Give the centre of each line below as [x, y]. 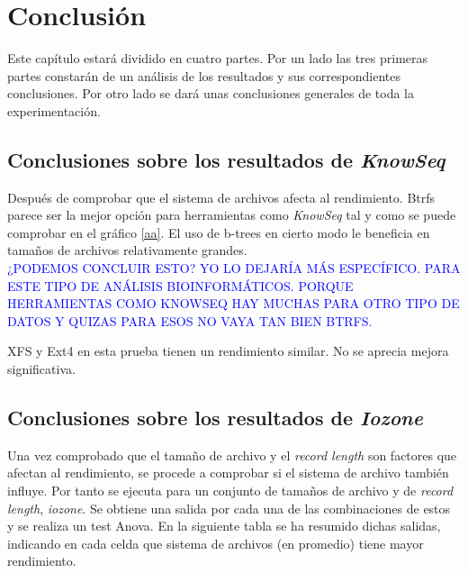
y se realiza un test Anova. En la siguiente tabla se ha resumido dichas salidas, [224, 526]
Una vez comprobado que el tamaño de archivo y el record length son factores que [232, 455]
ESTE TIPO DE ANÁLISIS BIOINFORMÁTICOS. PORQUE [180, 285]
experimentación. [54, 110]
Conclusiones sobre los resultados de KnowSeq [226, 159]
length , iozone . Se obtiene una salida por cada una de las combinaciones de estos [229, 508]
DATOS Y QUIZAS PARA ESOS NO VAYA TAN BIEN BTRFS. [190, 320]
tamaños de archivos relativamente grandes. [127, 250]
